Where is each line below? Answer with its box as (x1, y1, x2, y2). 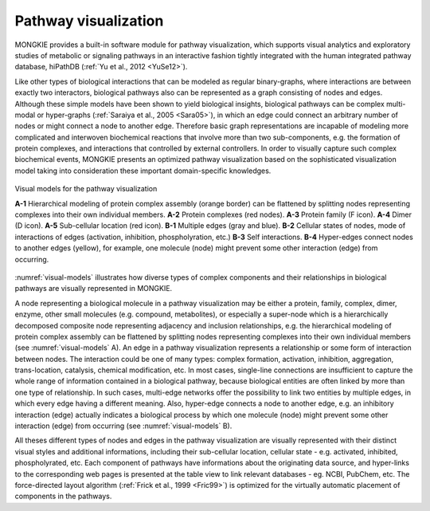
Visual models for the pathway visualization (14, 184, 158, 194)
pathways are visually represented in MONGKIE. (14, 284, 173, 293)
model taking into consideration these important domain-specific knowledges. (14, 166, 272, 175)
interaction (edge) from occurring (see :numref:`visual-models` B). (14, 421, 233, 430)
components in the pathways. (14, 491, 112, 501)
